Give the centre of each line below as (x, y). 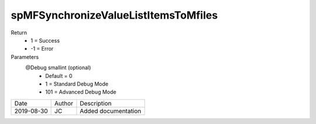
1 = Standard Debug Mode (77, 84)
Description (96, 103)
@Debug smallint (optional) (58, 68)
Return (19, 33)
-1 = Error (42, 49)
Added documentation (111, 111)
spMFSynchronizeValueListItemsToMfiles (114, 15)
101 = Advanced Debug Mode (81, 92)
